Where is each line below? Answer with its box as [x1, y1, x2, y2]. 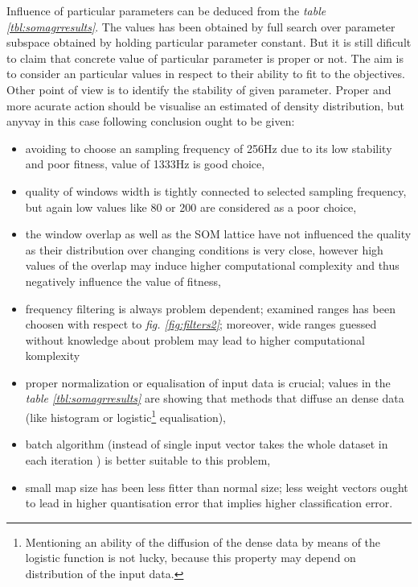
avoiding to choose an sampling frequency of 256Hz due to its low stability [25, 139, 392, 156]
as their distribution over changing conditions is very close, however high [25, 241, 383, 258]
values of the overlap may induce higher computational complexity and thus [25, 257, 400, 274]
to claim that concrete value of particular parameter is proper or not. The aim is [6, 49, 404, 66]
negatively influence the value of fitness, [25, 272, 222, 289]
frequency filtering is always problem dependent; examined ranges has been [25, 300, 395, 316]
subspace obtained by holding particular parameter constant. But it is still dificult [6, 34, 412, 51]
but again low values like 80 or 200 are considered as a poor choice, [25, 198, 357, 215]
